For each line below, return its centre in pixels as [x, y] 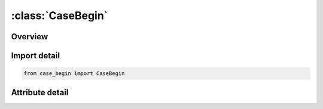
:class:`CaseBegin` [60, 15]
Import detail [35, 56]
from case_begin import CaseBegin [74, 74]
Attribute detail [40, 92]
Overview [30, 37]
